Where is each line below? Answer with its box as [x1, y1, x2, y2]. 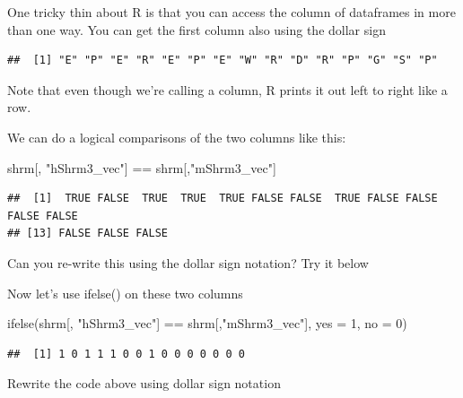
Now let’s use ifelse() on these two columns [7, 283, 243, 302]
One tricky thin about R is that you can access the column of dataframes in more [7, 3, 456, 21]
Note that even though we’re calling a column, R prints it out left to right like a [7, 80, 448, 99]
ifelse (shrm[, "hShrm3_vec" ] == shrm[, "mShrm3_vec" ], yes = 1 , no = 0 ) [7, 314, 407, 333]
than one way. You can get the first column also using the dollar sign [7, 20, 386, 39]
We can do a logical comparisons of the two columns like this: [7, 127, 346, 146]
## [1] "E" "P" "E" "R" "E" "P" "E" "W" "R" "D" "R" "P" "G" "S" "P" [7, 54, 438, 67]
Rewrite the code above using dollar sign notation [7, 374, 281, 393]
